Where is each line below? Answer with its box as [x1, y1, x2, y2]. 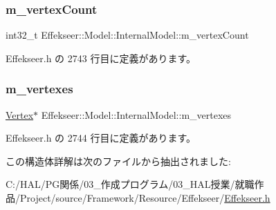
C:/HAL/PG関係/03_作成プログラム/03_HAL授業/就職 [6, 177, 255, 191]
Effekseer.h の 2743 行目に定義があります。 [6, 50, 196, 65]
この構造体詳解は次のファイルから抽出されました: [6, 153, 231, 168]
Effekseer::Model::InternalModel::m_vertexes [41, 107, 232, 122]
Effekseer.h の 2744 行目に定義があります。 [6, 131, 196, 145]
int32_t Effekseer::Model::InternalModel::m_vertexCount [6, 28, 249, 42]
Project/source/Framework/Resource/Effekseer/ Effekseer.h [19, 191, 270, 204]
